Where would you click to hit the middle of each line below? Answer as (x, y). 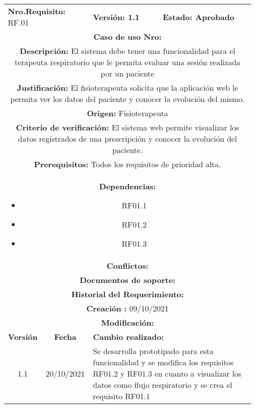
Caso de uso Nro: (127, 37)
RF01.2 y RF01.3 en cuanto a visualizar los (167, 373)
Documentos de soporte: (127, 280)
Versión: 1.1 (116, 17)
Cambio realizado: (128, 337)
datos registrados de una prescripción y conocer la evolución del (127, 139)
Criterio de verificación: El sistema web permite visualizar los (127, 127)
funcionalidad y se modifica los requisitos (163, 362)
